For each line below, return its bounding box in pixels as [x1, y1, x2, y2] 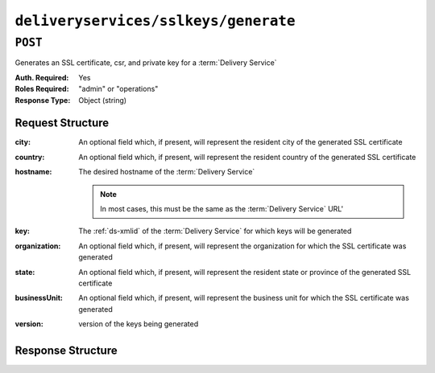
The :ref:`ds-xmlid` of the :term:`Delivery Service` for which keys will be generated [78, 226, 352, 236]
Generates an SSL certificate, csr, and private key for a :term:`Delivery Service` [14, 58, 277, 68]
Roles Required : [14, 84, 69, 94]
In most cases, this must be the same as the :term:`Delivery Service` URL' [100, 204, 344, 214]
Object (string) [78, 95, 127, 105]
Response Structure [14, 343, 118, 357]
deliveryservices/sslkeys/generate [14, 12, 296, 30]
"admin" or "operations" [78, 84, 159, 94]
